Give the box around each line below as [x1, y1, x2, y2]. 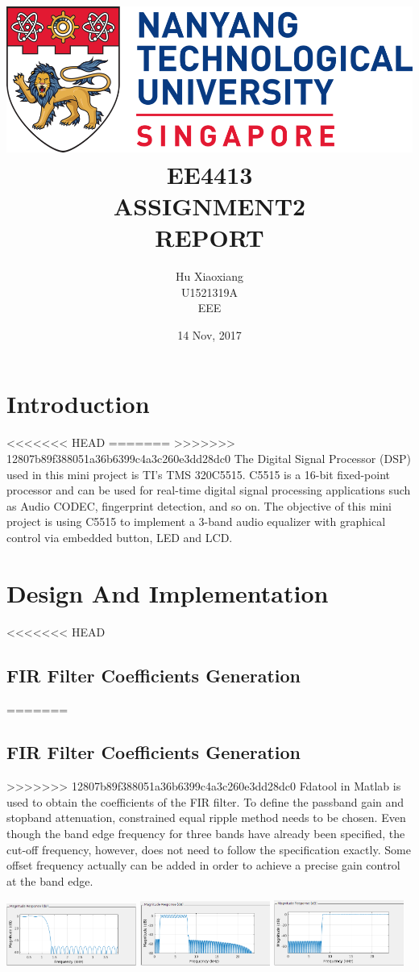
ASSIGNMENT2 [113, 189, 306, 222]
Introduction [6, 387, 150, 420]
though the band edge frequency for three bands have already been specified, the [6, 825, 405, 842]
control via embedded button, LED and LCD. [6, 528, 233, 545]
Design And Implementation [6, 576, 329, 609]
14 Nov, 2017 [177, 326, 242, 343]
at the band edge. [6, 872, 93, 889]
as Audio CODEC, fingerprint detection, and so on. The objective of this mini [6, 497, 392, 514]
